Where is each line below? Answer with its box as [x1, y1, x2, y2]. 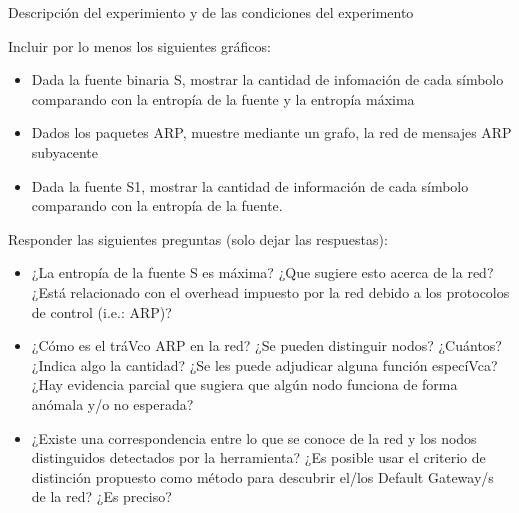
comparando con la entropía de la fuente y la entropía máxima [31, 88, 415, 109]
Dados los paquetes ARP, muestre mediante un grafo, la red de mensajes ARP [31, 122, 512, 143]
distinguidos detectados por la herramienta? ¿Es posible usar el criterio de [31, 447, 486, 468]
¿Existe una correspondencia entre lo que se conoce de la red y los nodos [31, 427, 477, 448]
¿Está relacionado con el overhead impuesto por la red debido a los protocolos [31, 281, 510, 302]
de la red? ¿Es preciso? [31, 486, 172, 507]
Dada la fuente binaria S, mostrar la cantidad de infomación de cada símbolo [31, 69, 504, 90]
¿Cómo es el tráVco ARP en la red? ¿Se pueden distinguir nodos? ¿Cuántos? [31, 335, 502, 356]
